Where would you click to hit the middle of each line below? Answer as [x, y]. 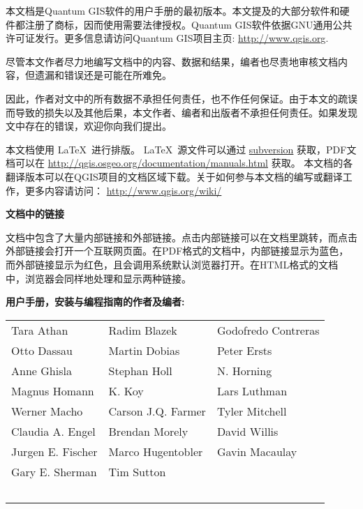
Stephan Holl [140, 370]
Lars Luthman [252, 390]
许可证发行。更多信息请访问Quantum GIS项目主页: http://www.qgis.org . [167, 38]
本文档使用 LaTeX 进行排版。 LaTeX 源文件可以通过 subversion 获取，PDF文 [181, 149]
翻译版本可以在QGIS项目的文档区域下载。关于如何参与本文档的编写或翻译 [174, 176]
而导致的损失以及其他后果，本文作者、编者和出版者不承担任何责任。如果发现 [181, 112]
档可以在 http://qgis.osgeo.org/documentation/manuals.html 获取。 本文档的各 [179, 163]
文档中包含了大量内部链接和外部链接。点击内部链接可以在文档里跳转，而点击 [181, 237]
